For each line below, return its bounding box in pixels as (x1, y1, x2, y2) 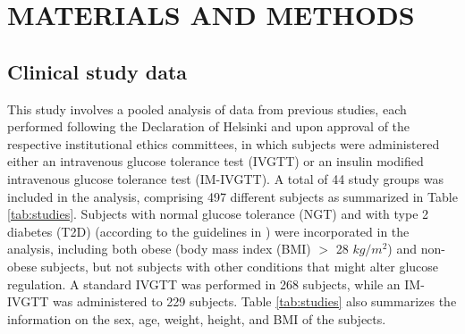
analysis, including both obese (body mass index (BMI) (7, 239, 311, 258)
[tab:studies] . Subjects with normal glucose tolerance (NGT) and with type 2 (7, 205, 429, 223)
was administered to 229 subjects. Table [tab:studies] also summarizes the (53, 292, 457, 311)
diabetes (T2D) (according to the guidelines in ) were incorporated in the (7, 221, 410, 240)
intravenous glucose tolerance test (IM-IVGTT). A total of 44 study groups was (7, 169, 444, 188)
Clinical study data (7, 57, 188, 85)
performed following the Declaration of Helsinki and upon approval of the (7, 117, 410, 136)
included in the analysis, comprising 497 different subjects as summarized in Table (7, 187, 458, 205)
